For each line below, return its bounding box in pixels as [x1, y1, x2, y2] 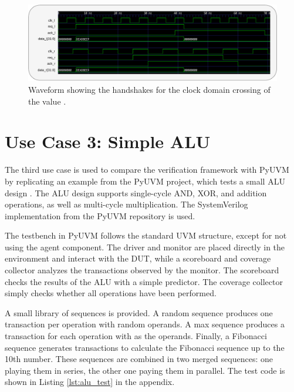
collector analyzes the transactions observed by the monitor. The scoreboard [5, 264, 279, 276]
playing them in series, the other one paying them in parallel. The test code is [5, 364, 285, 376]
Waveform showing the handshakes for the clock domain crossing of [28, 83, 271, 96]
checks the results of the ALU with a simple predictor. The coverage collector [5, 275, 283, 287]
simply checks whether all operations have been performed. [5, 287, 217, 299]
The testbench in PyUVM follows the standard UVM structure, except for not [5, 229, 287, 242]
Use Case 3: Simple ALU [5, 129, 211, 153]
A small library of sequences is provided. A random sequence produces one [5, 306, 273, 319]
